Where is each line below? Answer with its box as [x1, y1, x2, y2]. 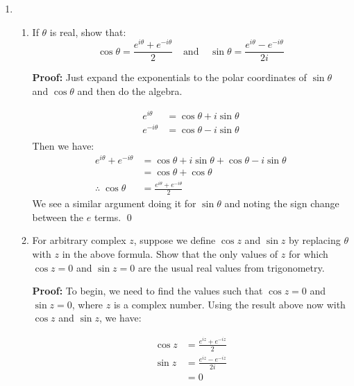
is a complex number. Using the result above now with [113, 297, 346, 311]
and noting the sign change [224, 196, 339, 211]
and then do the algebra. [77, 83, 183, 98]
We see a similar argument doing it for [32, 196, 196, 211]
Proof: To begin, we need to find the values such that [32, 283, 263, 298]
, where [71, 297, 103, 311]
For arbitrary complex [32, 233, 126, 247]
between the [32, 209, 84, 224]
